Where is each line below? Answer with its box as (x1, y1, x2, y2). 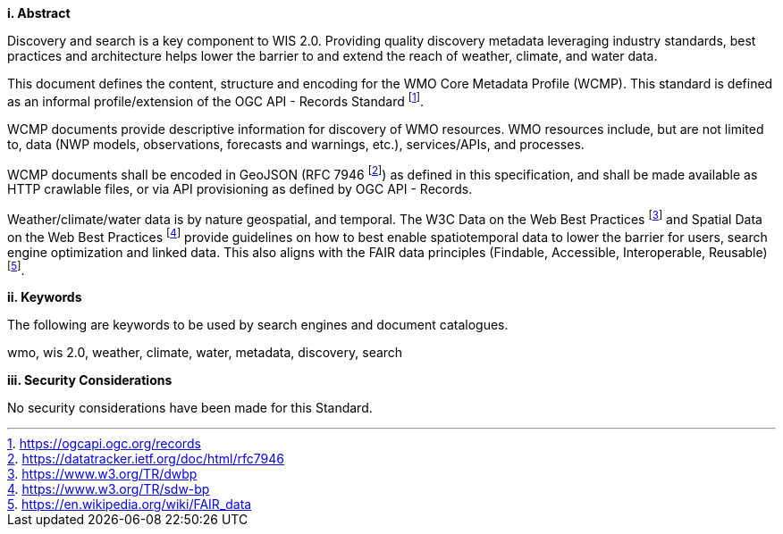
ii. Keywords (7, 289, 82, 305)
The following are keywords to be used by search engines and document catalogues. (7, 317, 509, 333)
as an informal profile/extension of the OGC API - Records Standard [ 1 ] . (7, 91, 425, 109)
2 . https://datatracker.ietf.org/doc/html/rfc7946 (7, 451, 284, 467)
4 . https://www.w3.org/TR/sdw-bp (7, 481, 210, 497)
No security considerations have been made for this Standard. (7, 400, 373, 416)
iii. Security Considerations (7, 372, 173, 388)
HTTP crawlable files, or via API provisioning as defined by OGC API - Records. (7, 181, 473, 197)
